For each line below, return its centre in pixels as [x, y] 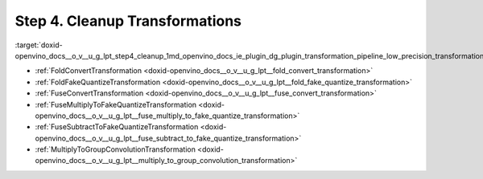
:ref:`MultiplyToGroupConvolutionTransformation [116, 149]
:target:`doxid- [39, 45]
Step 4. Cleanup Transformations [128, 21]
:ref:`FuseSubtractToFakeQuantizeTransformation [117, 127]
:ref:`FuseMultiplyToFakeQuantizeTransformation [116, 104]
